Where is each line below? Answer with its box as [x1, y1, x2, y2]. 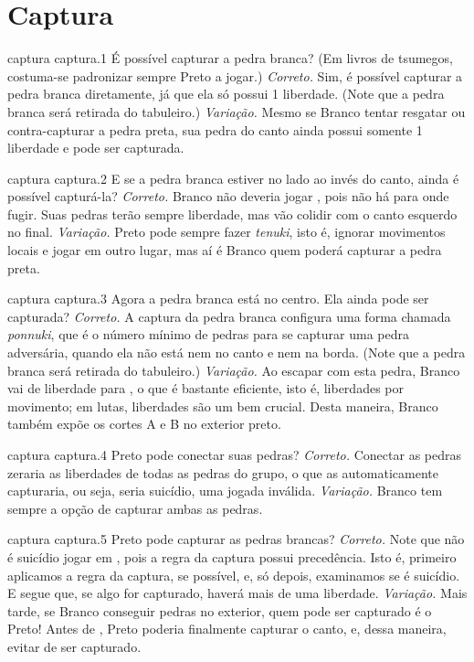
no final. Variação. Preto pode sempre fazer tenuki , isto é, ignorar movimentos [7, 222, 446, 241]
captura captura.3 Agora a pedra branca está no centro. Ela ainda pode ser [7, 289, 429, 308]
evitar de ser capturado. [7, 636, 142, 656]
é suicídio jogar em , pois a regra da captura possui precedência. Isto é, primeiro [7, 547, 457, 566]
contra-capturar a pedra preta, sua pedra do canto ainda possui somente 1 [7, 120, 423, 139]
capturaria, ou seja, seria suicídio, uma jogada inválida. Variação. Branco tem [7, 481, 443, 500]
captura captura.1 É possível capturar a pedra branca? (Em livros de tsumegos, [7, 48, 453, 68]
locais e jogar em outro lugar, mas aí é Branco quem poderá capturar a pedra [7, 240, 442, 260]
